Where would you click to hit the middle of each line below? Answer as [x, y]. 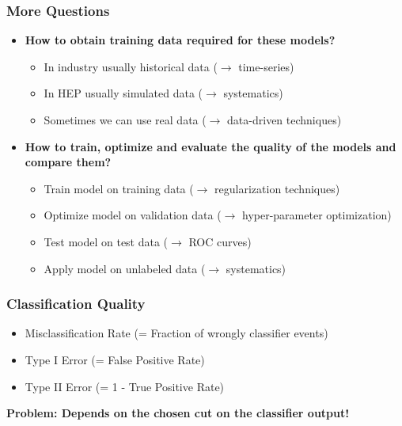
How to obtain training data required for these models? [180, 40]
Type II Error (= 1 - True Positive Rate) [125, 386]
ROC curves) [220, 241]
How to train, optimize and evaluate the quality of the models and [210, 146]
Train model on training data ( [119, 188]
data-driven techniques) [284, 120]
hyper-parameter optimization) [317, 215]
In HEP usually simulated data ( [123, 93]
